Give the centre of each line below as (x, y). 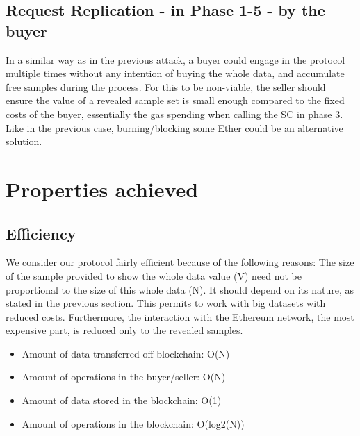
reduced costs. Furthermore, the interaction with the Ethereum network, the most (180, 316)
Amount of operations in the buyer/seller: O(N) (124, 377)
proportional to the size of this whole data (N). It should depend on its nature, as (180, 289)
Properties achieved (102, 188)
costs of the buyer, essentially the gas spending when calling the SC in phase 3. (174, 114)
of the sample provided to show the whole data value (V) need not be (154, 275)
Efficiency (41, 233)
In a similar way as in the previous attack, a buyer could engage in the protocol (175, 59)
